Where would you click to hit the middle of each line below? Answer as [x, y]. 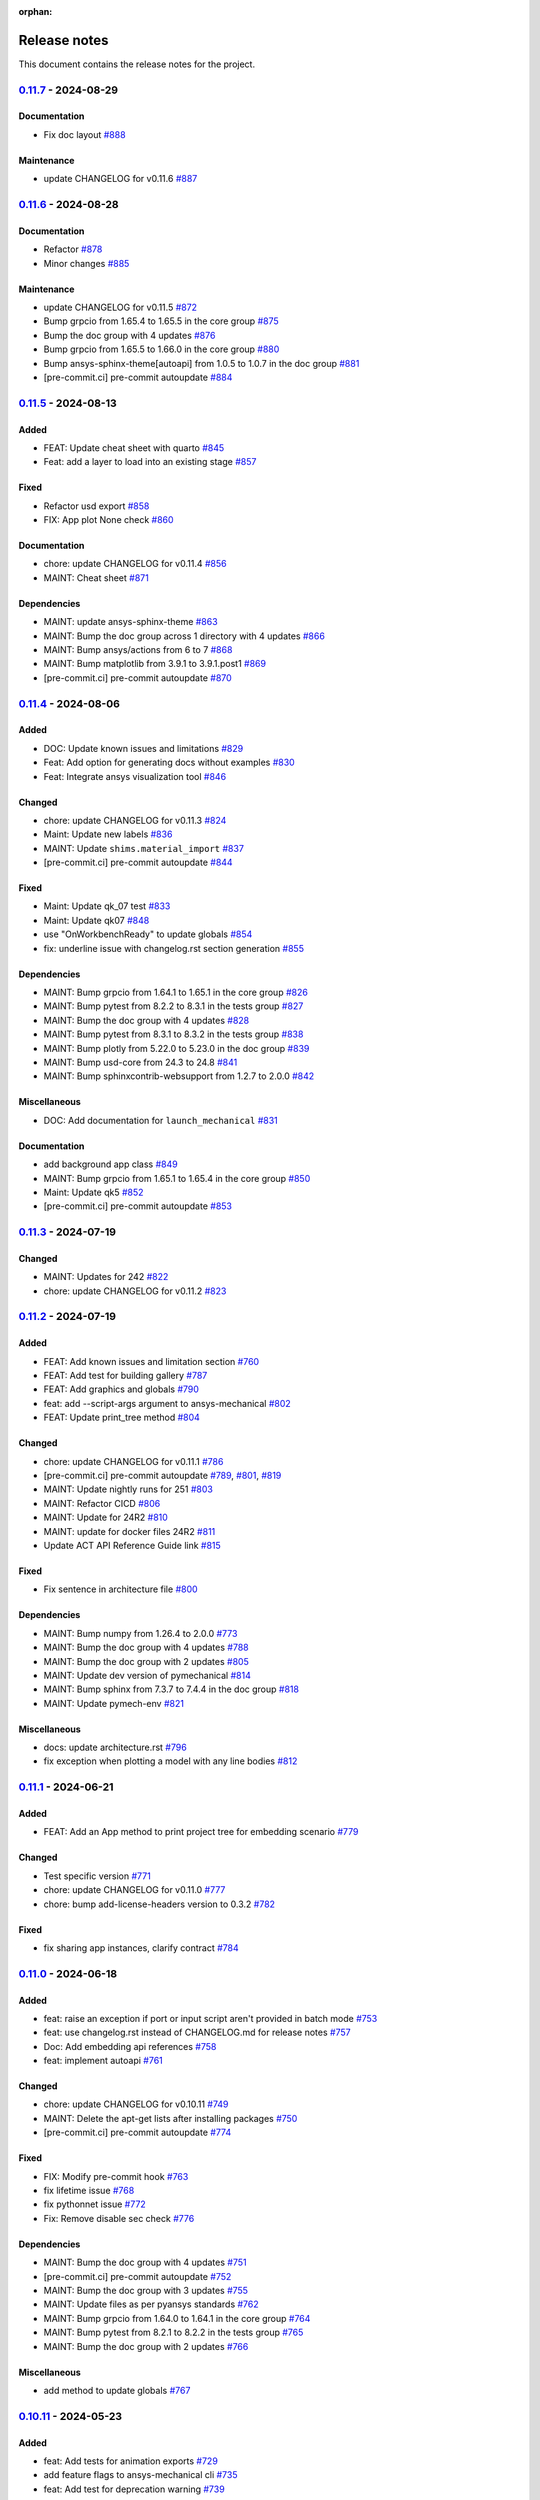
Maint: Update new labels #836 [108, 834]
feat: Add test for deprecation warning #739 [134, 2489]
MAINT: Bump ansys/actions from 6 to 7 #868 [138, 650]
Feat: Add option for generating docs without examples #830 [169, 762]
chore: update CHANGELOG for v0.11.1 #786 [133, 1461]
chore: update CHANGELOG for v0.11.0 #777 [134, 1890]
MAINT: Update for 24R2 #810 [106, 1517]
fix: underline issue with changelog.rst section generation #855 [174, 948]
